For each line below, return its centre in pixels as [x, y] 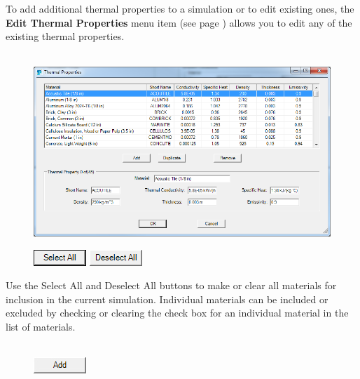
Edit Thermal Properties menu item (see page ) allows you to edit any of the [179, 22]
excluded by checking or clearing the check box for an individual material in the [177, 313]
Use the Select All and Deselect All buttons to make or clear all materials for [171, 285]
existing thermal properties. [65, 36]
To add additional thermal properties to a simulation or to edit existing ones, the [180, 8]
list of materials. [41, 326]
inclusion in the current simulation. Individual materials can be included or [167, 299]
